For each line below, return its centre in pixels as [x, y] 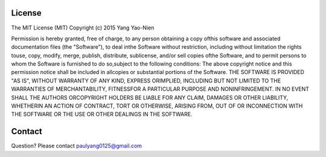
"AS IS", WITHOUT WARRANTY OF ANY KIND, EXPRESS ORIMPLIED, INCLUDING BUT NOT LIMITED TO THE [146, 81]
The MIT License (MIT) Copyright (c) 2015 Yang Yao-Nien [83, 28]
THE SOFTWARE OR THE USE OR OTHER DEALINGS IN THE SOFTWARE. [102, 114]
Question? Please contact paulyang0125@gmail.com [76, 146]
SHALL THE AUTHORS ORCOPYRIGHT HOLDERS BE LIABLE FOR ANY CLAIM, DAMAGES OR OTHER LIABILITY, [150, 97]
